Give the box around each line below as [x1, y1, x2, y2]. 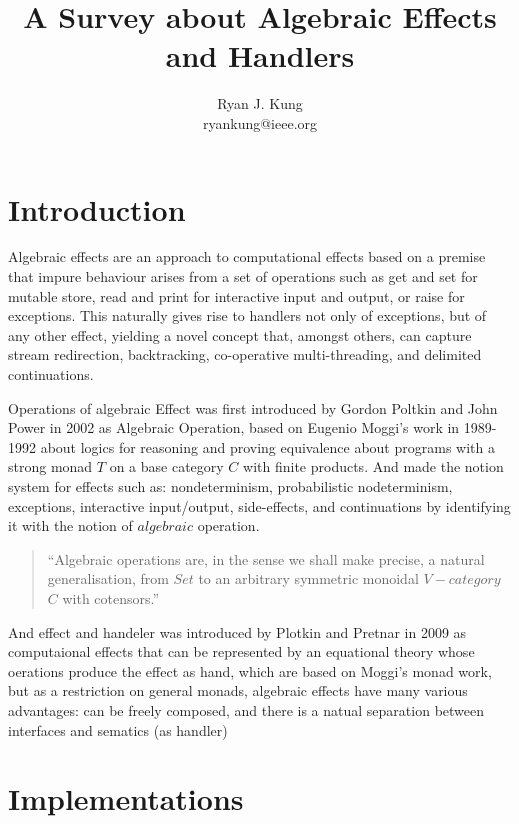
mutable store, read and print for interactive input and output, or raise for [8, 285, 465, 306]
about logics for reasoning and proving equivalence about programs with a [40, 436, 495, 457]
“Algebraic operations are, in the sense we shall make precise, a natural [47, 548, 485, 569]
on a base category [109, 456, 224, 477]
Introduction [8, 188, 186, 229]
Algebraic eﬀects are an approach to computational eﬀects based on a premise [8, 246, 486, 267]
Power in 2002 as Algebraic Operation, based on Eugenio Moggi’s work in [8, 417, 460, 438]
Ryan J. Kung [217, 93, 303, 114]
